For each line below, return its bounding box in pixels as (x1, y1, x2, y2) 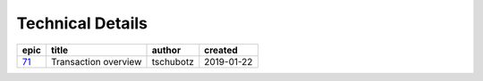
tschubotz (151, 55, 194, 68)
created (204, 44, 239, 56)
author (151, 44, 182, 56)
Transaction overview (50, 55, 142, 68)
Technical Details (16, 13, 148, 33)
